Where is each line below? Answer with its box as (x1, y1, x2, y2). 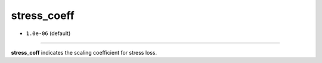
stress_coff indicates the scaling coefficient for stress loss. (11, 49, 157, 56)
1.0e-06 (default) (26, 30, 71, 37)
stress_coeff (11, 9, 75, 22)
